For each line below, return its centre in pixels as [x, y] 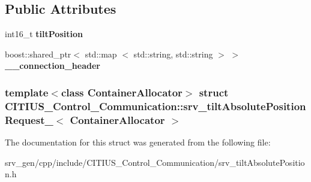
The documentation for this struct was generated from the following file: [138, 142]
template [27, 92]
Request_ [29, 119]
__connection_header [53, 66]
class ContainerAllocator [122, 92]
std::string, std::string [173, 54]
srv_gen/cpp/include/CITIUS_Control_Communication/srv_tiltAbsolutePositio [155, 162]
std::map [101, 54]
